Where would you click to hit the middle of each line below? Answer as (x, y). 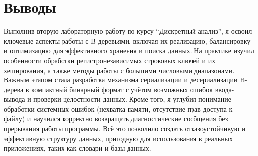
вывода (15, 99)
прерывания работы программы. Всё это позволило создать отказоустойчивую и (125, 128)
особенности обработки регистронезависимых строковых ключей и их (110, 60)
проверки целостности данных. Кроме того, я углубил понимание (132, 99)
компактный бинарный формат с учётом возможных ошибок (122, 89)
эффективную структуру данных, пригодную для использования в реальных (119, 138)
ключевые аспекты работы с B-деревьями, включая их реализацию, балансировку (127, 40)
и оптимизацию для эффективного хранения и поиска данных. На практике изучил (129, 50)
